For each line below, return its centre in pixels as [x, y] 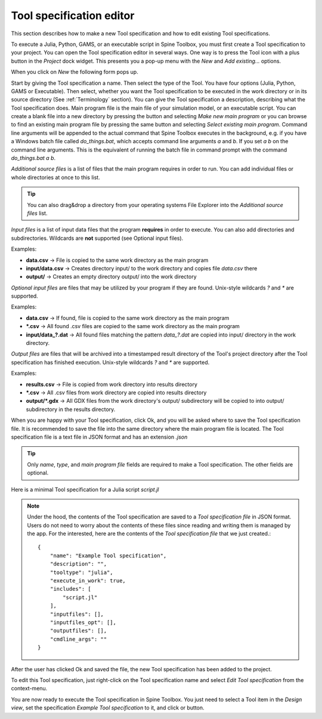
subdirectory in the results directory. [71, 409]
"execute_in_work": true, [88, 581]
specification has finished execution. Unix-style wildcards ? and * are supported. [110, 362]
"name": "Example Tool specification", [108, 556]
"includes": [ [71, 589]
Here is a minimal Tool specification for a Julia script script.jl [85, 489]
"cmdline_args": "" [78, 639]
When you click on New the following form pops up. [75, 72]
